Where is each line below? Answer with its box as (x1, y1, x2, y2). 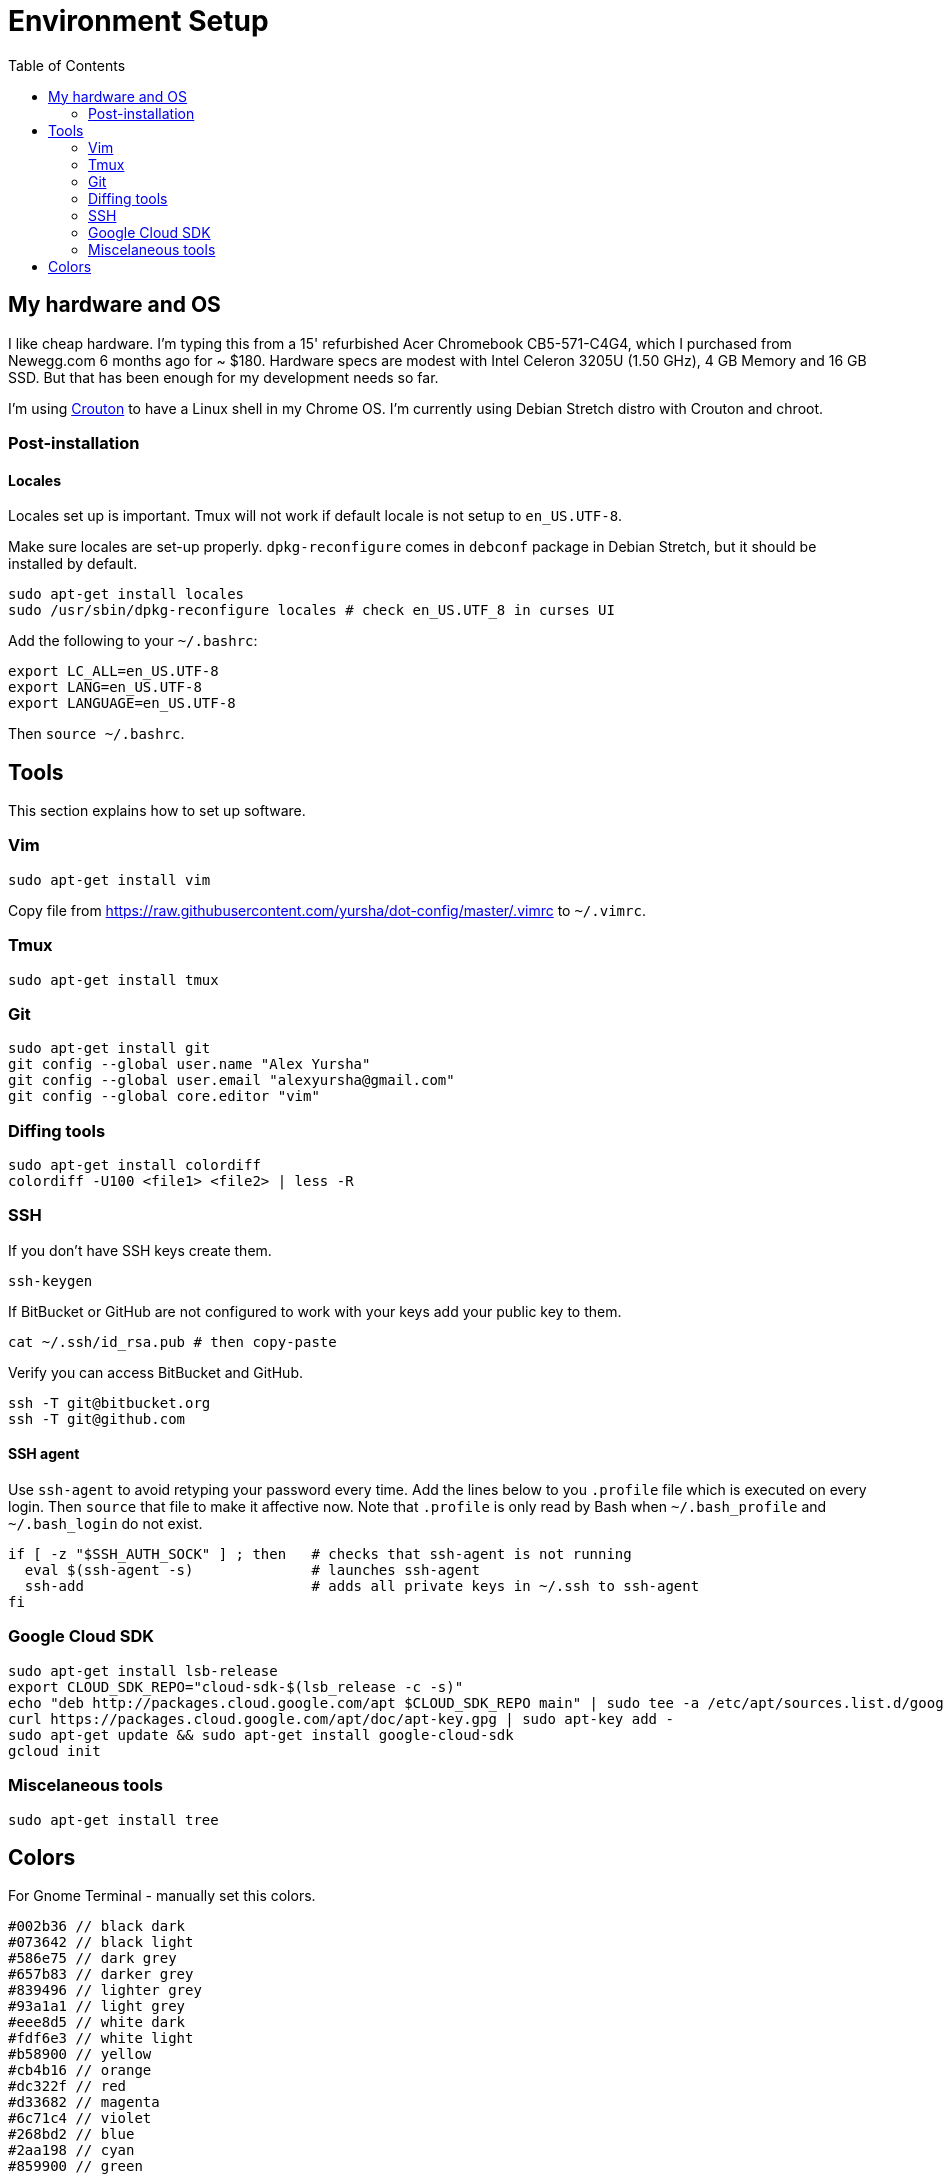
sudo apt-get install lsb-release (8, 1662, 278, 1679)
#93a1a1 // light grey (8, 1998, 186, 2015)
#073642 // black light (8, 1934, 194, 1951)
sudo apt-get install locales (8, 586, 245, 603)
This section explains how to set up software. (8, 802, 306, 820)
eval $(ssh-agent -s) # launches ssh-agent (24, 1562, 481, 1578)
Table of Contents (8, 56, 126, 74)
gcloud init (8, 1742, 101, 1759)
